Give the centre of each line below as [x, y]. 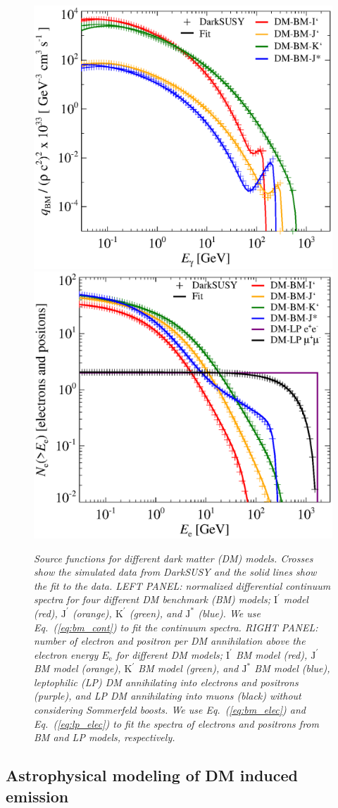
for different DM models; [169, 654]
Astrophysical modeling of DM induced [152, 775]
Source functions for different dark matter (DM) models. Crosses [174, 558]
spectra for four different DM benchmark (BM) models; [152, 599]
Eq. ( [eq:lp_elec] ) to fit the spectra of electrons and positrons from [176, 723]
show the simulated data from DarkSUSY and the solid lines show [175, 572]
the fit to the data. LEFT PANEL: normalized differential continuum [182, 585]
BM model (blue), [292, 668]
